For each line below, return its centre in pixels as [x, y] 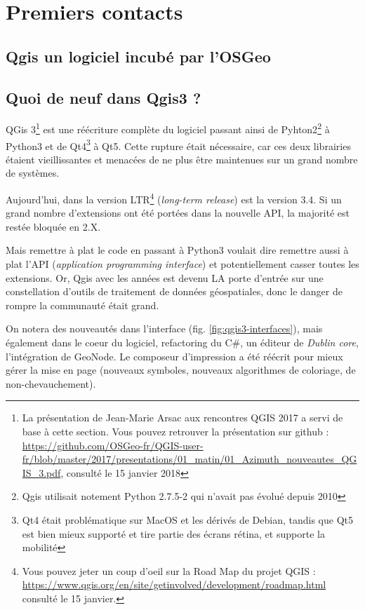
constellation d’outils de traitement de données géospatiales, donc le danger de [174, 291]
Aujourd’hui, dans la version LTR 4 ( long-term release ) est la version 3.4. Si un [174, 198]
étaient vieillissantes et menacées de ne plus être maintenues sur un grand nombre [182, 159]
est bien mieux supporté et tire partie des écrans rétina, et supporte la [173, 533]
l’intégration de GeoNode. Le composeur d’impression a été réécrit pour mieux [174, 356]
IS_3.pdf [41, 472]
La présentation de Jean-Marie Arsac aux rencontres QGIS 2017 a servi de [182, 418]
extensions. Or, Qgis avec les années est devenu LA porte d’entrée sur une [165, 277]
